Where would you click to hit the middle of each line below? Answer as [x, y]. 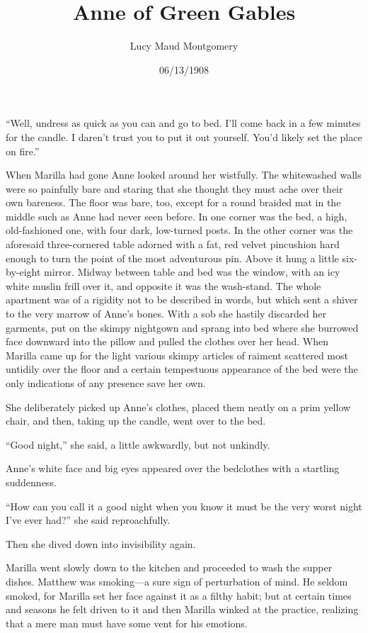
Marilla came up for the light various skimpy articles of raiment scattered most [177, 355]
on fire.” [23, 151]
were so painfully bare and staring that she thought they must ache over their [174, 188]
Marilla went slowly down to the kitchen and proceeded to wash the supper [169, 567]
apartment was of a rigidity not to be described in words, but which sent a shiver [182, 299]
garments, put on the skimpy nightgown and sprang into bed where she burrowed [182, 327]
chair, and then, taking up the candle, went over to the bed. [136, 421]
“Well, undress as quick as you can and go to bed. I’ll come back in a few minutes [183, 123]
